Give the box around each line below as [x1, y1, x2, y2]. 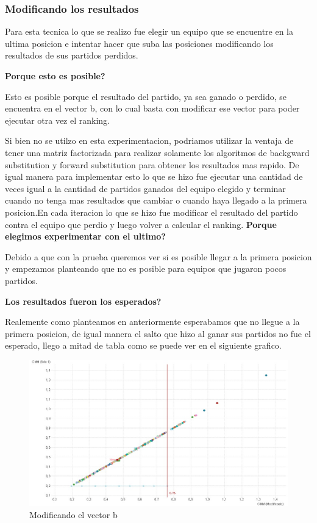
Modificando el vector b [29, 508, 118, 521]
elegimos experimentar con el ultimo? [5, 230, 166, 243]
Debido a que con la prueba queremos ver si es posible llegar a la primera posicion [5, 250, 312, 263]
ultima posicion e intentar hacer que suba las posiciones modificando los [5, 37, 274, 49]
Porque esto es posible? [5, 69, 105, 82]
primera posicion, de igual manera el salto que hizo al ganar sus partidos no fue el [5, 327, 311, 340]
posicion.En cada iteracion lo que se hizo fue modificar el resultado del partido [5, 205, 298, 218]
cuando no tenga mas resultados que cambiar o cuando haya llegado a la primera [5, 194, 307, 207]
